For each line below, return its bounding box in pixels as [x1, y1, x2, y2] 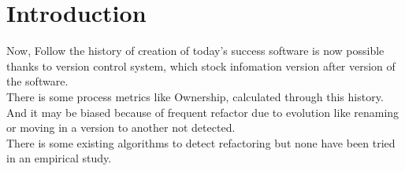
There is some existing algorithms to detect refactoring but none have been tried [6, 134, 396, 151]
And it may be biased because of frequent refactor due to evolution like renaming [6, 104, 399, 120]
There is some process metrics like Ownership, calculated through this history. [6, 88, 384, 104]
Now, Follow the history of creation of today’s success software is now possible [6, 42, 385, 59]
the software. [6, 73, 69, 89]
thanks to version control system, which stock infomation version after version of [6, 57, 396, 74]
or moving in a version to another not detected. [6, 119, 236, 136]
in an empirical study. [6, 150, 112, 166]
